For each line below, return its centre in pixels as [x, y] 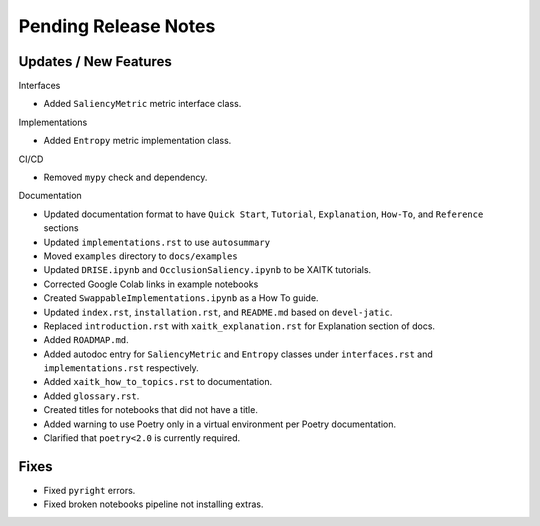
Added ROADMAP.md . [86, 340]
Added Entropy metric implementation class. [137, 141]
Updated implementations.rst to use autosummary [156, 242]
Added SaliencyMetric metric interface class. [142, 104]
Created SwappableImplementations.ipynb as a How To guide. [181, 298]
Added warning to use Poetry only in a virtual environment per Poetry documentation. [220, 424]
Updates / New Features [95, 61]
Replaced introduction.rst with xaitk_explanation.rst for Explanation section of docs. [239, 326]
